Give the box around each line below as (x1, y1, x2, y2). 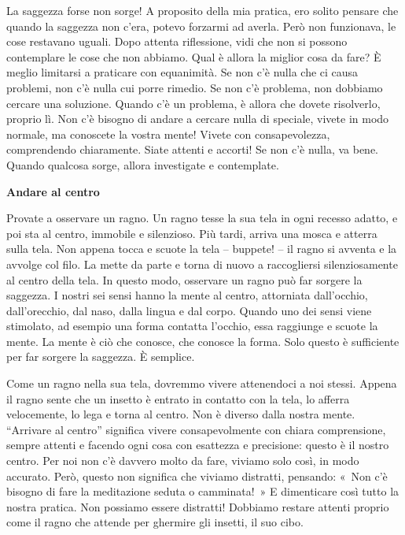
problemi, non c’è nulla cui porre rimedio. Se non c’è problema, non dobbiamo (6, 79, 383, 95)
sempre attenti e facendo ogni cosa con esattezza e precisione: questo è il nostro (6, 437, 389, 453)
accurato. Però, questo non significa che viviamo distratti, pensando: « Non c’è (6, 467, 388, 484)
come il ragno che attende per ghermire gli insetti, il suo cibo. (6, 514, 304, 530)
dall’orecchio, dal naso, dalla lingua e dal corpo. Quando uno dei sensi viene (6, 302, 372, 318)
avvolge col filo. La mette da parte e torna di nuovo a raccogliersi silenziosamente (6, 255, 398, 272)
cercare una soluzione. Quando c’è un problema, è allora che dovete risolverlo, (6, 95, 381, 111)
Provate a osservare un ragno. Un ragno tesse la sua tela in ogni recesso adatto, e (6, 210, 398, 226)
